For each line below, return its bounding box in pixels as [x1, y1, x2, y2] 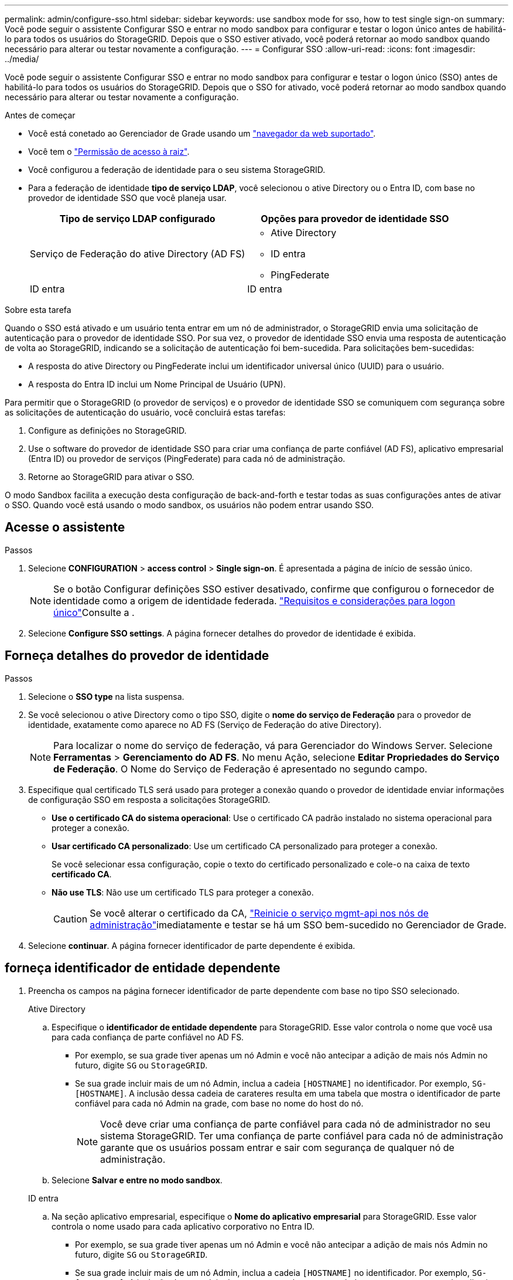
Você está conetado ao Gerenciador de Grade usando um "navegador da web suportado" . [28, 128, 376, 138]
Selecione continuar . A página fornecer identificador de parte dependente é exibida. [28, 940, 355, 951]
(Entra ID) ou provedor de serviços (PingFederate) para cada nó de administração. [28, 454, 346, 464]
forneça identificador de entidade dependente [5, 961, 281, 976]
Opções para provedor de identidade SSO [261, 213, 449, 224]
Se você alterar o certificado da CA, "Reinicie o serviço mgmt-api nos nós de [90, 907, 429, 919]
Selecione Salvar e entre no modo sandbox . [52, 1175, 223, 1185]
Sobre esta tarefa [5, 305, 71, 315]
